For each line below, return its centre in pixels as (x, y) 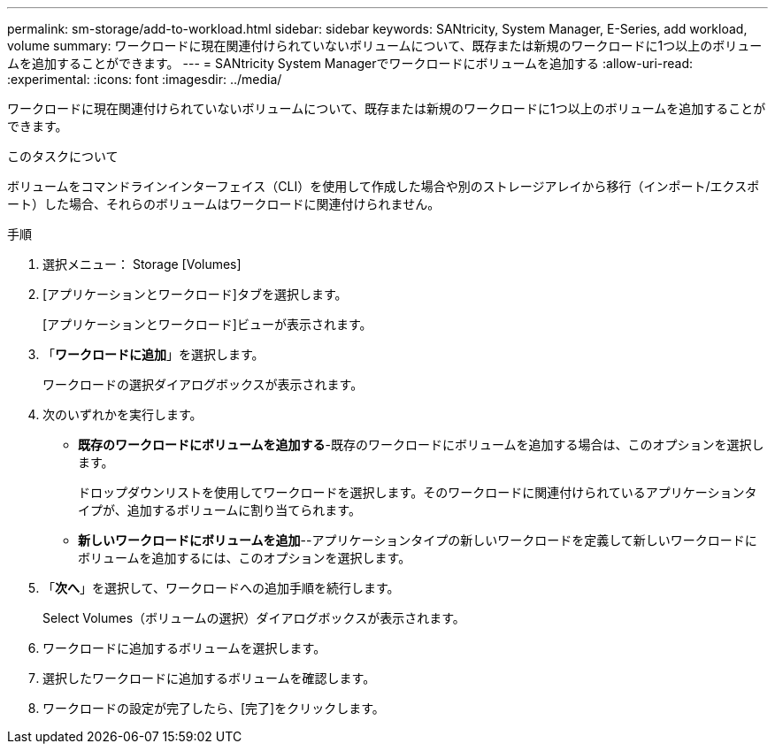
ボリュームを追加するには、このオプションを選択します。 (245, 558)
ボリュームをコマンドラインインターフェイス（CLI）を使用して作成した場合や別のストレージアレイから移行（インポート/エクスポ (384, 186)
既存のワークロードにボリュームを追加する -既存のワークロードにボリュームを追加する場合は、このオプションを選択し (421, 444)
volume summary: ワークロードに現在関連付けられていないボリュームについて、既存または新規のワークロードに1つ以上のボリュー (385, 46)
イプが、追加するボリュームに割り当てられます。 (219, 510)
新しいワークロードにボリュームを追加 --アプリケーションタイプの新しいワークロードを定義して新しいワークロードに (418, 540)
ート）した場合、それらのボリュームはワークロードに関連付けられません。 (224, 204)
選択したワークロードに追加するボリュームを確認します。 (209, 678)
